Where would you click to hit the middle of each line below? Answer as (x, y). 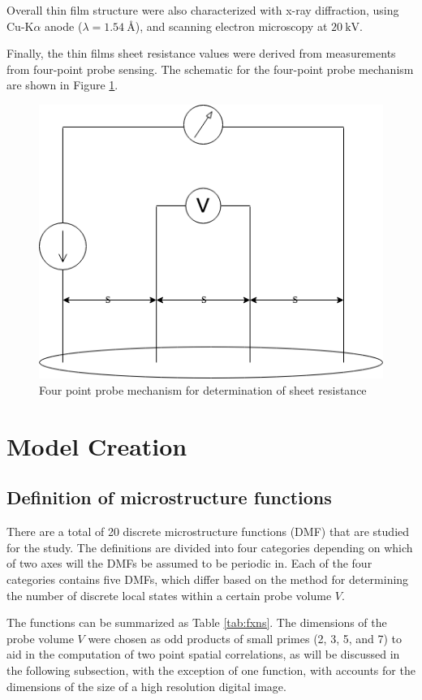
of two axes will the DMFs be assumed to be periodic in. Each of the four (189, 563)
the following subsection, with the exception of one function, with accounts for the (211, 670)
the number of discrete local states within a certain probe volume (169, 595)
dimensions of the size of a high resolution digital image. (146, 686)
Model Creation (97, 445)
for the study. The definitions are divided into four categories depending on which (210, 547)
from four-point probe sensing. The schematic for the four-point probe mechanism (210, 69)
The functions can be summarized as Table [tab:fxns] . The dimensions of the (197, 622)
